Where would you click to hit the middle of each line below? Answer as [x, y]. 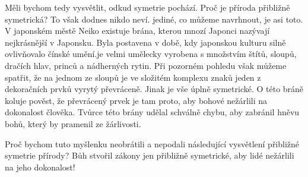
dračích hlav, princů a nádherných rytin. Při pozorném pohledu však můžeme [146, 65]
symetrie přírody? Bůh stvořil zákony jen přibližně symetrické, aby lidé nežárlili [150, 155]
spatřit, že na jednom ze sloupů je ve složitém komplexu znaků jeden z [133, 77]
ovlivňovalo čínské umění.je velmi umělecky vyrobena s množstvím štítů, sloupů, [151, 54]
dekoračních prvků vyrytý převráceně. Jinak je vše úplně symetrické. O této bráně [154, 89]
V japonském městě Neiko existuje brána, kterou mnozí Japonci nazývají [137, 31]
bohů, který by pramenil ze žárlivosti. [73, 123]
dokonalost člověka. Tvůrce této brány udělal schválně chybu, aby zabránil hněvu [152, 112]
